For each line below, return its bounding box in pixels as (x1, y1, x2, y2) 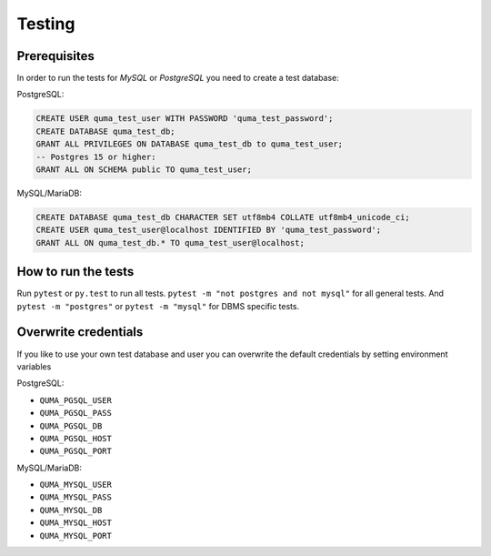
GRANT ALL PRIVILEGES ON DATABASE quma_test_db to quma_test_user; (35, 139, 344, 149)
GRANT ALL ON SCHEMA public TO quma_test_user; (35, 165, 252, 175)
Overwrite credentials (16, 324, 144, 340)
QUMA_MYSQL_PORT (39, 531, 113, 541)
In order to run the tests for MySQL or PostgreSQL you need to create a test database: (16, 73, 340, 84)
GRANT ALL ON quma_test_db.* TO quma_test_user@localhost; (35, 238, 305, 248)
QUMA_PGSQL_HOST (39, 433, 113, 443)
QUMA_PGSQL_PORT (39, 446, 113, 457)
